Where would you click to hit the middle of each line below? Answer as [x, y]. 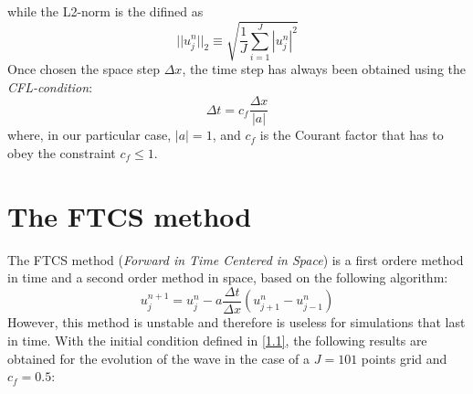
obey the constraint [62, 152]
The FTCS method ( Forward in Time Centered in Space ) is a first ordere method [236, 259]
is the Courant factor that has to [352, 135]
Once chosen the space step [84, 69]
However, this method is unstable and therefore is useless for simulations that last [236, 322]
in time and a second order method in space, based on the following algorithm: [228, 277]
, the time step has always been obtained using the [324, 69]
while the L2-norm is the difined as [105, 11]
